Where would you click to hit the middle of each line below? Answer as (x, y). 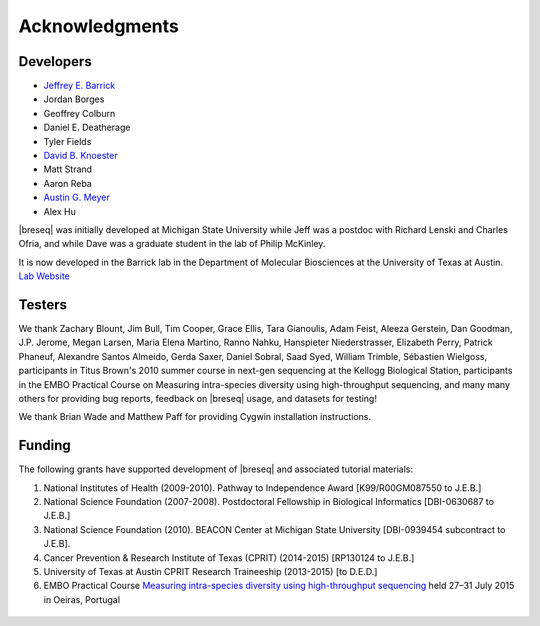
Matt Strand (68, 169)
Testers (42, 304)
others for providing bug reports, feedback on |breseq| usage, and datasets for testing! (197, 398)
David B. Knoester (81, 156)
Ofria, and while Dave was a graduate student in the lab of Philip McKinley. (172, 244)
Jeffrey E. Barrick (79, 86)
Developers (55, 61)
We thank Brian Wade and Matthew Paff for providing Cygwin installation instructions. (195, 417)
